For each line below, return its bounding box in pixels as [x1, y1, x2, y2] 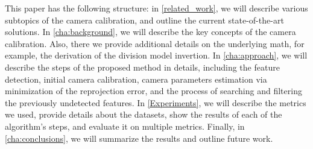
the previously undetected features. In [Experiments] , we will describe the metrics [5, 96, 306, 109]
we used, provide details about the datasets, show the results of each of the [5, 108, 282, 121]
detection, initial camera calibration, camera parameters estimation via [5, 72, 267, 85]
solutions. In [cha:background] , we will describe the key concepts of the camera [5, 25, 296, 38]
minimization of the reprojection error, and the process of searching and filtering [5, 84, 302, 97]
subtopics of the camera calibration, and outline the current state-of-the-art [5, 13, 284, 26]
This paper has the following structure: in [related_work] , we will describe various [5, 2, 308, 14]
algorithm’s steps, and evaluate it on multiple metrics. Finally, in [5, 119, 245, 132]
